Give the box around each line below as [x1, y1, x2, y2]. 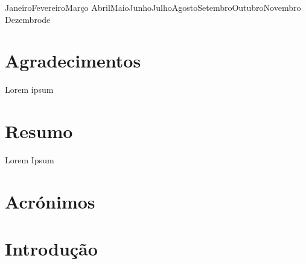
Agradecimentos [5, 48, 141, 73]
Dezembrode [5, 13, 51, 25]
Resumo [5, 119, 73, 143]
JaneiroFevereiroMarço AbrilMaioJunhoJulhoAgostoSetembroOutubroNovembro [5, 1, 301, 13]
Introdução [5, 236, 98, 261]
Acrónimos [5, 189, 95, 213]
